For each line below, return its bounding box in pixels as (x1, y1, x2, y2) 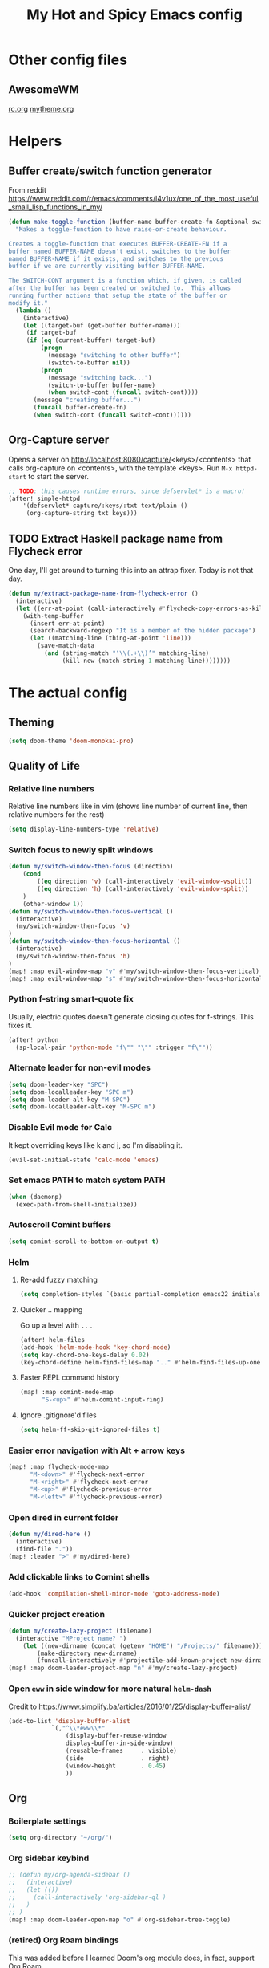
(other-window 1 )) (22, 900, 84, 908)
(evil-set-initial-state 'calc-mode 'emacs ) (8, 1156, 159, 1164)
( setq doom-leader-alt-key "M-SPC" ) (8, 1096, 130, 1104)
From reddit (8, 185, 46, 194)
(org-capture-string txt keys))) (26, 510, 138, 518)
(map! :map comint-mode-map (19, 1389, 114, 1397)
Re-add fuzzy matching (19, 1275, 98, 1285)
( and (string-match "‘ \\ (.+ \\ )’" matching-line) (43, 649, 210, 657)
